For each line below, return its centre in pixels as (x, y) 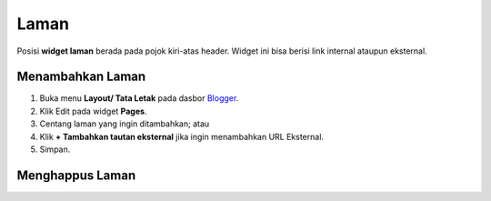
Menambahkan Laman (81, 77)
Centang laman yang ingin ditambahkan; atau (125, 124)
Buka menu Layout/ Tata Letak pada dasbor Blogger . (139, 98)
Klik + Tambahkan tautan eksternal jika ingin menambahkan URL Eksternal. (182, 136)
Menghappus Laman (76, 175)
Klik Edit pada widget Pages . (93, 111)
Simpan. (55, 149)
